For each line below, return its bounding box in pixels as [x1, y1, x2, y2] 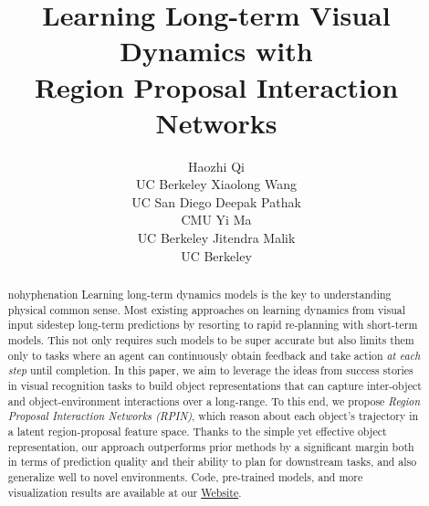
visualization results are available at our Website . [7, 484, 242, 500]
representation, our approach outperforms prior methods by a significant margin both [7, 438, 414, 454]
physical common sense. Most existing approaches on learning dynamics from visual [7, 301, 406, 317]
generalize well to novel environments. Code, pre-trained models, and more [7, 469, 363, 484]
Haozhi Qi [188, 156, 245, 175]
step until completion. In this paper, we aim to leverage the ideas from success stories [7, 363, 413, 378]
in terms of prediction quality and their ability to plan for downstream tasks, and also [7, 454, 417, 469]
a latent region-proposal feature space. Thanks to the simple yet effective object [7, 423, 387, 438]
